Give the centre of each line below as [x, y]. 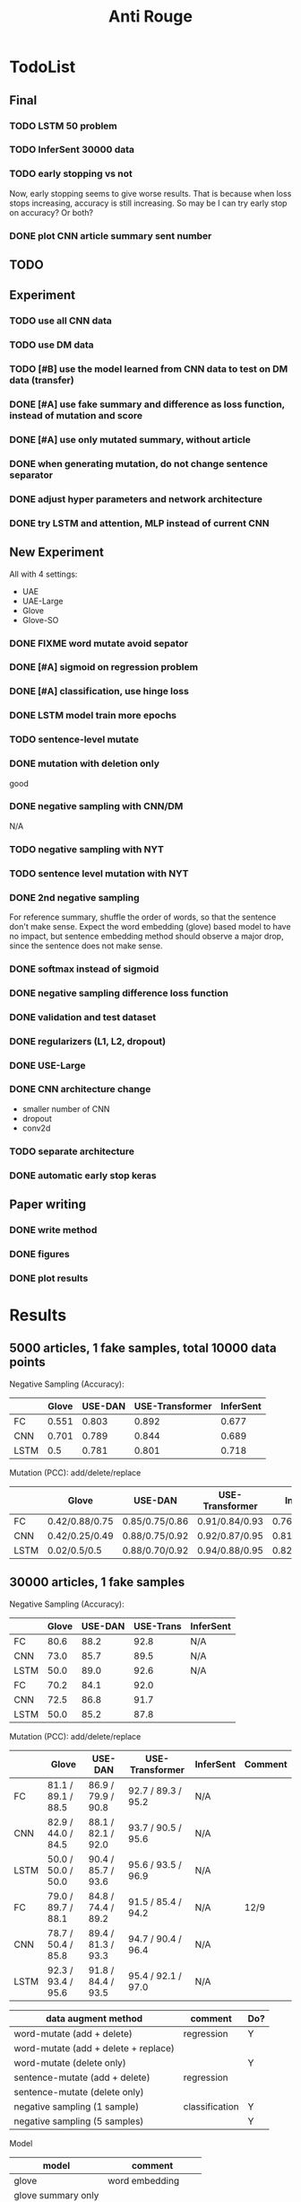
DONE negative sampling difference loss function [119, 992]
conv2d [36, 1128]
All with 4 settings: [43, 574]
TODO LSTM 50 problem [64, 126]
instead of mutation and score [76, 416]
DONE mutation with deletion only [84, 763]
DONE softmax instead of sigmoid [84, 969]
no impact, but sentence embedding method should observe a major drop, [146, 936]
